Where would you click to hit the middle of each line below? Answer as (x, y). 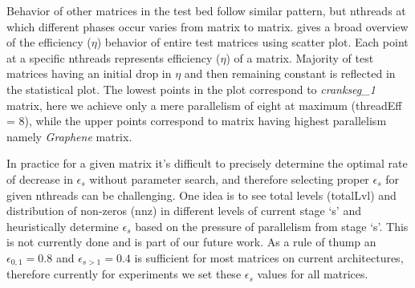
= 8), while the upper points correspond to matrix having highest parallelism (197, 121)
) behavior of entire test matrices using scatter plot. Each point (252, 42)
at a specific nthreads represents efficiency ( (114, 57)
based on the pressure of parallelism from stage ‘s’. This (272, 226)
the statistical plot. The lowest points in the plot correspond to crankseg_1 (191, 89)
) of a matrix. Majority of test (300, 57)
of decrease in (40, 178)
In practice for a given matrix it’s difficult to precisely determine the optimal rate (207, 163)
